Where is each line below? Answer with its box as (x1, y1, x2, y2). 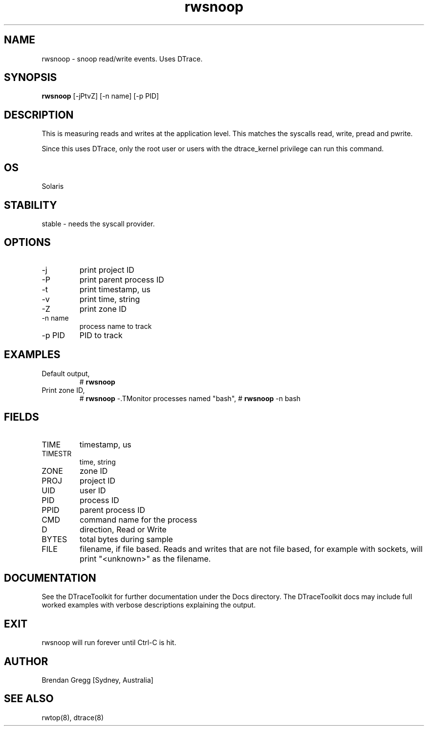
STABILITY (4, 199, 57, 211)
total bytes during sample (80, 534, 173, 544)
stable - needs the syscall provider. (42, 219, 155, 228)
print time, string (79, 294, 140, 304)
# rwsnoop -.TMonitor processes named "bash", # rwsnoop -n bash (79, 394, 301, 403)
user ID (80, 485, 106, 495)
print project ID (79, 264, 134, 275)
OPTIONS (4, 236, 51, 249)
